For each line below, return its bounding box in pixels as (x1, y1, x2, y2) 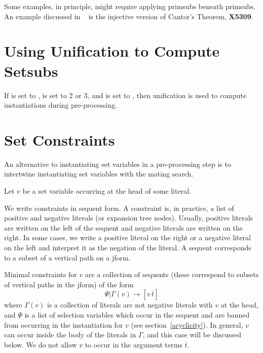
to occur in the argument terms (85, 339, 182, 349)
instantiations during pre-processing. (4, 100, 117, 110)
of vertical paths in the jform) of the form (4, 279, 134, 289)
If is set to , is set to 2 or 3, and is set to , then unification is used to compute (4, 90, 247, 100)
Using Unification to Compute (4, 40, 220, 61)
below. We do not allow (4, 339, 77, 349)
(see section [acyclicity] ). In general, (131, 319, 243, 330)
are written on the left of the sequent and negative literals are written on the (4, 222, 243, 233)
